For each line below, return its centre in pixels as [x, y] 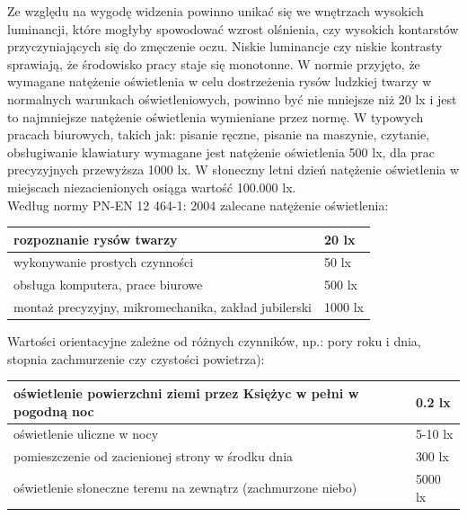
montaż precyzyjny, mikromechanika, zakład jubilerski [163, 307]
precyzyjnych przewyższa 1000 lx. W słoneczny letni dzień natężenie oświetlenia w [233, 169]
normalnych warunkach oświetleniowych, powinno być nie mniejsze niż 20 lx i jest [232, 98]
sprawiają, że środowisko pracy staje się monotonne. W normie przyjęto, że [214, 63]
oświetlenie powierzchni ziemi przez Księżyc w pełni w [186, 392]
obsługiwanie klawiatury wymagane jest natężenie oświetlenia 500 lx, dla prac [221, 152]
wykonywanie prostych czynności [104, 262]
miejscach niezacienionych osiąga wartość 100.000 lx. [152, 187]
